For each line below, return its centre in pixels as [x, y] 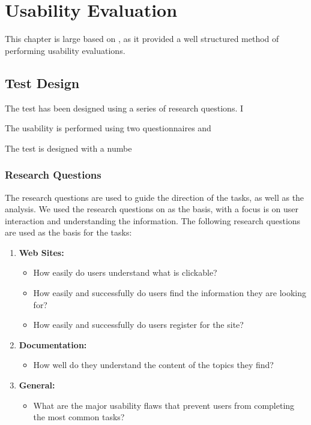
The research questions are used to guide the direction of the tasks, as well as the [155, 197]
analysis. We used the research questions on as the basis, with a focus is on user [152, 209]
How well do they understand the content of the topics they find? [153, 365]
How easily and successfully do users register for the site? [138, 325]
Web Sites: [41, 252]
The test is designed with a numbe [68, 148]
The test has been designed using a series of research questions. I [124, 108]
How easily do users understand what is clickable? [125, 272]
